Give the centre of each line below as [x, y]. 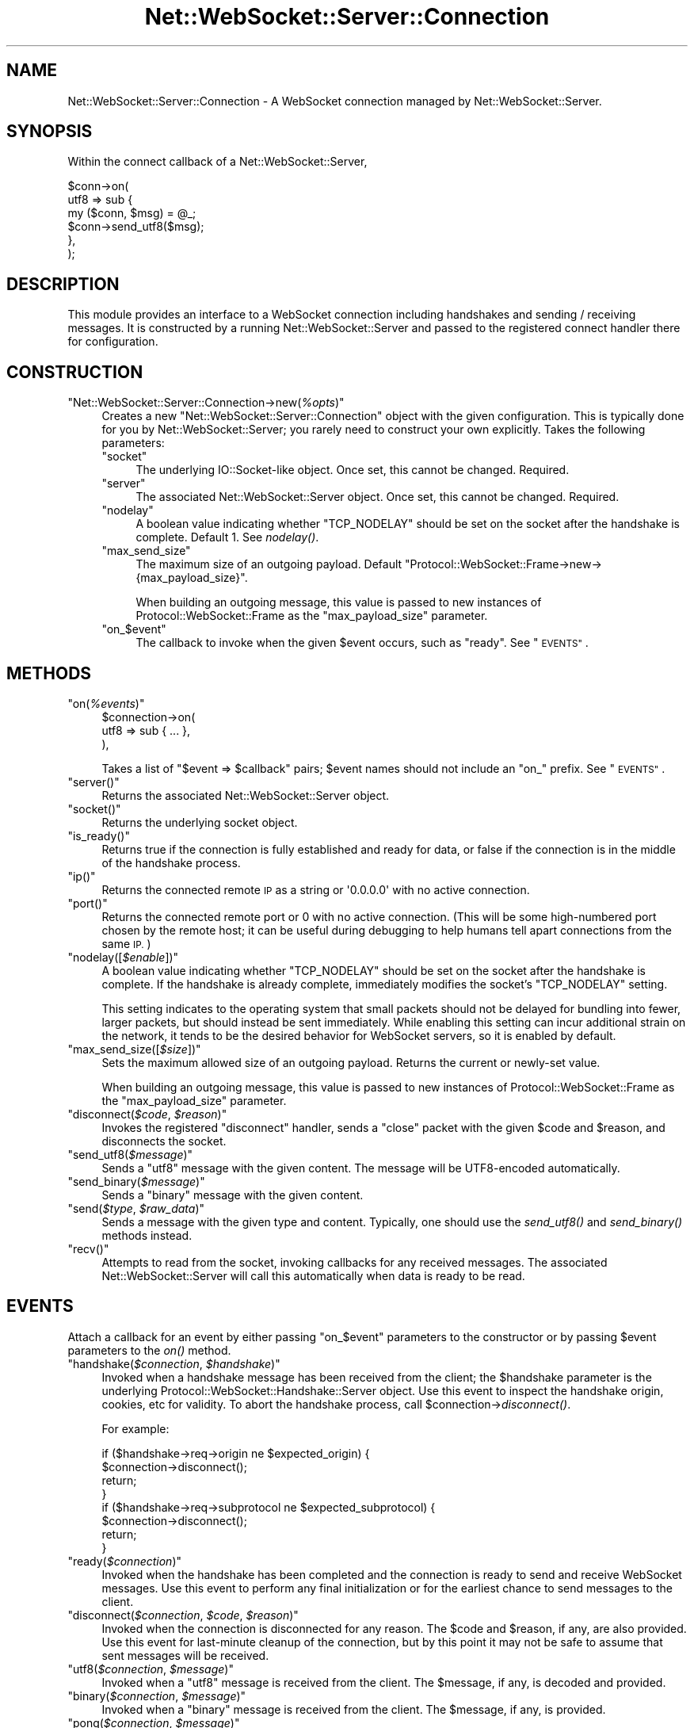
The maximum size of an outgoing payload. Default [269, 564]
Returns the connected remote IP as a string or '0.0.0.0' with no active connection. [316, 889]
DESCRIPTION [63, 284]
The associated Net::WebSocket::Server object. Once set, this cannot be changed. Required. [378, 497]
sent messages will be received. [185, 1655]
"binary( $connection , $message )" [157, 1696]
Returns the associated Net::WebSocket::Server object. [246, 795]
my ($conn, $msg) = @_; [132, 213]
